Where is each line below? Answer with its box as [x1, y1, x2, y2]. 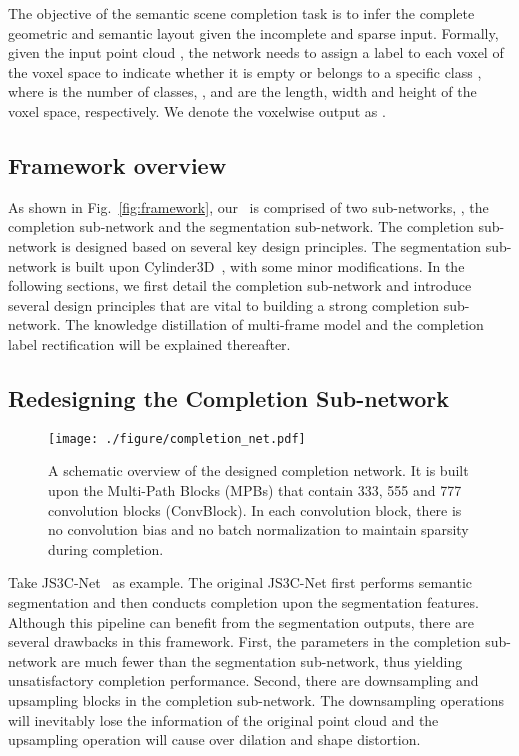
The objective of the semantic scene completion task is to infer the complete [8, 3, 475, 23]
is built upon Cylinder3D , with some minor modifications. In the [61, 255, 465, 276]
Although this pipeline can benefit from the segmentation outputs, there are [8, 611, 474, 632]
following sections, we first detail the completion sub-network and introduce [8, 275, 472, 296]
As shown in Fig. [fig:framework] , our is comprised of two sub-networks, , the [8, 196, 489, 217]
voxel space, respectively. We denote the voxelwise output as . [8, 100, 386, 121]
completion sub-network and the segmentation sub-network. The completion [8, 216, 474, 237]
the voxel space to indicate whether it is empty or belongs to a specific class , [8, 61, 482, 82]
